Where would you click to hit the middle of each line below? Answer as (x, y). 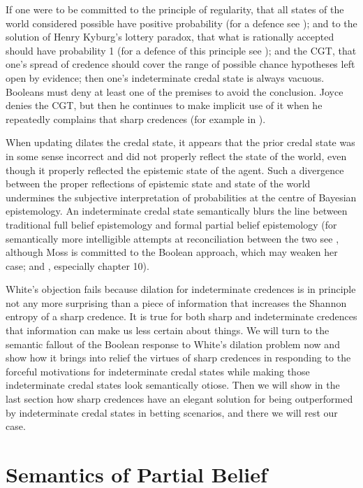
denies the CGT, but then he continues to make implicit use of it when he (164, 105)
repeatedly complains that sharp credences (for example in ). (136, 119)
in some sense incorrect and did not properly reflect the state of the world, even (176, 156)
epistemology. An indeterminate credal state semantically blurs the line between (177, 211)
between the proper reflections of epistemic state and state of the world (158, 184)
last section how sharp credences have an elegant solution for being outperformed (179, 399)
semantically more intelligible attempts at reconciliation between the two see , (172, 238)
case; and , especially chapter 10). (77, 265)
